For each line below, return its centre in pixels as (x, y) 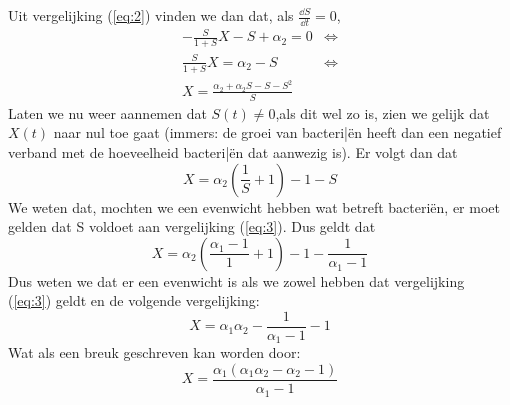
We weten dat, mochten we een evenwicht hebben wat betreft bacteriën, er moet (254, 206)
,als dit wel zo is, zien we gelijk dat (382, 112)
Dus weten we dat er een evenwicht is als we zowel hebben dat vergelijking (236, 280)
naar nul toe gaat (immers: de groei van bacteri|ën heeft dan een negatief (277, 132)
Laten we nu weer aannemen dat (107, 112)
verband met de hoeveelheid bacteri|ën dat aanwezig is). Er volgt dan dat (233, 151)
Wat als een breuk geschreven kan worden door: (154, 352)
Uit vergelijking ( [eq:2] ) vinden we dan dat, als (151, 15)
